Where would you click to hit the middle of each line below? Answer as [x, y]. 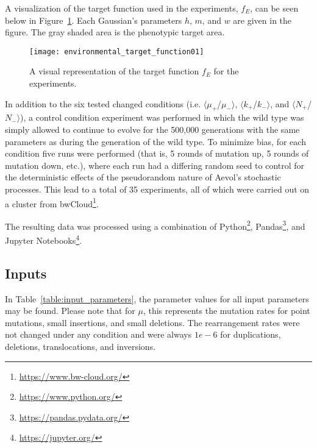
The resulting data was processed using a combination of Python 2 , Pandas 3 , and [155, 225]
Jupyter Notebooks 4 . [43, 239]
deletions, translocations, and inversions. [80, 346]
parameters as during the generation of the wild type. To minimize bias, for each [155, 141]
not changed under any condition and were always [98, 334]
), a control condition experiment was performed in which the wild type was [162, 117]
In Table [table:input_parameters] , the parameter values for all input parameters [157, 298]
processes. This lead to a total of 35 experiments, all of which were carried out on [157, 189]
